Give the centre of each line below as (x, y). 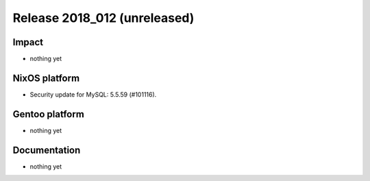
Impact (28, 42)
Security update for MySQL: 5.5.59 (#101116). (93, 94)
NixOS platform (46, 78)
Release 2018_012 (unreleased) (103, 18)
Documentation (47, 150)
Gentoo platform (49, 114)
